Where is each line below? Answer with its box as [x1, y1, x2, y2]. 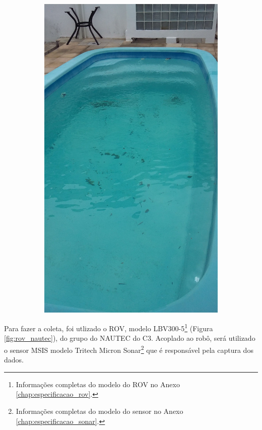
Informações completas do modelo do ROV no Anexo [16, 379, 180, 389]
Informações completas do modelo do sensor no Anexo [16, 406, 183, 416]
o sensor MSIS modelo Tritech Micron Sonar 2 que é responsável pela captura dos [4, 343, 253, 355]
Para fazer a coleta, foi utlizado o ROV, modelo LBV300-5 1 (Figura [4, 322, 213, 333]
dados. [4, 354, 24, 365]
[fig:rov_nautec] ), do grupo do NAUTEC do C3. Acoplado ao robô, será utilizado [4, 333, 255, 343]
